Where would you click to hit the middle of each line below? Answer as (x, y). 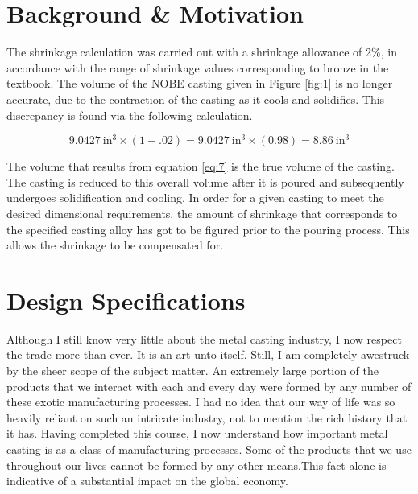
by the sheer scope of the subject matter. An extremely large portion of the (193, 370)
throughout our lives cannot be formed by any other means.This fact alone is (197, 465)
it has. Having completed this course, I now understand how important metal (197, 433)
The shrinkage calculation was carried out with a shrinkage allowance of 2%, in (202, 52)
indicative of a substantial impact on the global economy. (147, 481)
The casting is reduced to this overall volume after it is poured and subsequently (205, 181)
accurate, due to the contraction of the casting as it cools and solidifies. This (196, 99)
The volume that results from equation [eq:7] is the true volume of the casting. (201, 166)
